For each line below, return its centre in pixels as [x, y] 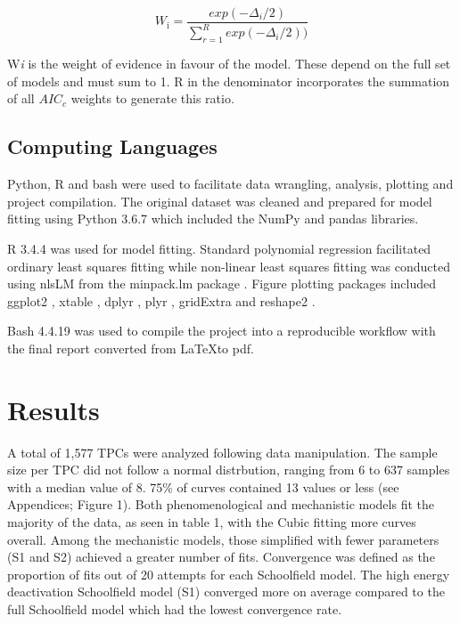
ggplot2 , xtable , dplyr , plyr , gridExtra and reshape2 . [161, 300]
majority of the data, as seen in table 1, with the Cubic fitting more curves [212, 522]
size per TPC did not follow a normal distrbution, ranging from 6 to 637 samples [229, 470]
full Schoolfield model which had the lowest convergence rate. [175, 609]
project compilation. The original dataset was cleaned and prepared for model [220, 201]
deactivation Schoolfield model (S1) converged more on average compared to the [226, 592]
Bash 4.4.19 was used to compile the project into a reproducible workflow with [222, 331]
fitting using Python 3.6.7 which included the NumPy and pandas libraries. [213, 219]
